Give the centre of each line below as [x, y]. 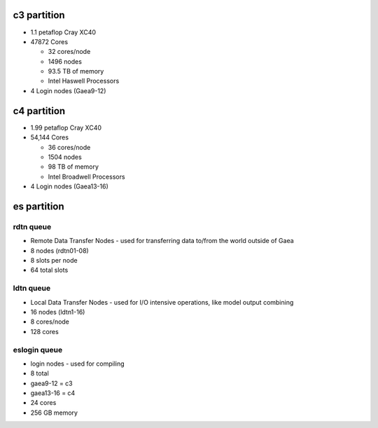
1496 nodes [65, 61]
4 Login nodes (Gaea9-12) [68, 90]
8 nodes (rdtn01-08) [59, 250]
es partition [38, 206]
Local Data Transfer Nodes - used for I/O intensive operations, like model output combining [162, 302]
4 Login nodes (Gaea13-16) [69, 186]
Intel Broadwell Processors [86, 177]
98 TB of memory [73, 167]
